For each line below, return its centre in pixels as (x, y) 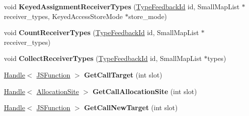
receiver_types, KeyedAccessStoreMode (63, 16)
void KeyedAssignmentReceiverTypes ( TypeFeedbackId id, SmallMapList (122, 6)
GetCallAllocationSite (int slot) (145, 91)
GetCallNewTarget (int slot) (131, 107)
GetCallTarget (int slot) (123, 74)
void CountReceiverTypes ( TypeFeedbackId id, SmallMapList (101, 32)
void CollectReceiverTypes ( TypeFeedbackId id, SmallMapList (103, 58)
